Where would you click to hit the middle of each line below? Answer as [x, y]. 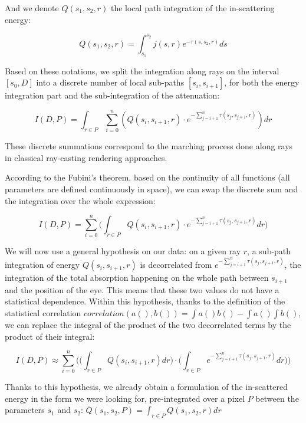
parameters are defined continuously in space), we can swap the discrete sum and [152, 188]
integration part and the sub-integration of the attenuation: [112, 95]
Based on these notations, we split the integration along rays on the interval [142, 70]
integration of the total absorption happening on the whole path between [137, 278]
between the [277, 398]
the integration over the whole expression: [80, 200]
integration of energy [42, 265]
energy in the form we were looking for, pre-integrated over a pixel [125, 398]
